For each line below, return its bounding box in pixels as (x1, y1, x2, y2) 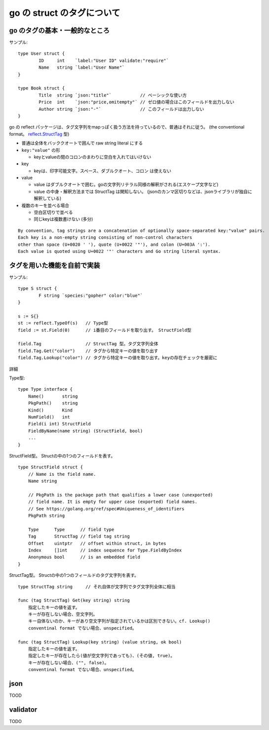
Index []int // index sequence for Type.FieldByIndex (28, 547, 182, 553)
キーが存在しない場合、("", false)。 (28, 660, 109, 665)
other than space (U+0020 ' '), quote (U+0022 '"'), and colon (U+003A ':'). (18, 241, 211, 247)
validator (9, 705, 38, 714)
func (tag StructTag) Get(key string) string (18, 597, 130, 603)
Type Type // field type (28, 527, 115, 532)
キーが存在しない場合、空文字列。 (28, 611, 98, 617)
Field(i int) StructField (28, 421, 91, 427)
